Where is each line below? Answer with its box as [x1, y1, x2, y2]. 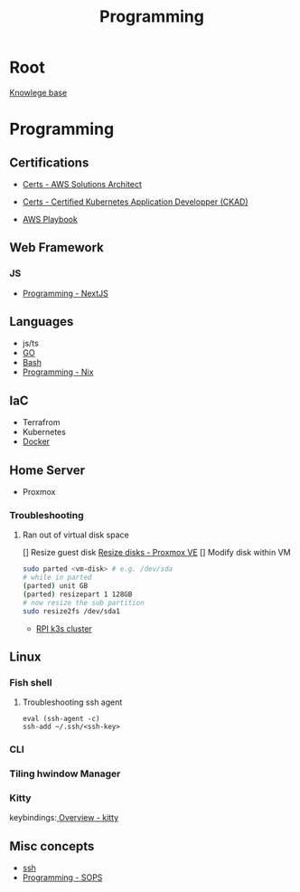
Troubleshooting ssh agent [22, 697, 123, 707]
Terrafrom [22, 417, 61, 428]
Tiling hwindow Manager [9, 767, 121, 780]
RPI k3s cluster [35, 622, 92, 634]
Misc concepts [9, 839, 95, 854]
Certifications [9, 155, 89, 170]
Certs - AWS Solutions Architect [22, 178, 142, 189]
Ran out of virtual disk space [22, 529, 129, 540]
